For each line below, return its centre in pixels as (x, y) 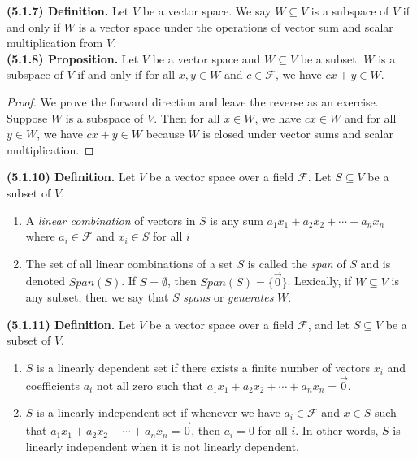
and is (376, 263)
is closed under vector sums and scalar (298, 134)
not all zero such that (150, 385)
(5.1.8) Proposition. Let (73, 58)
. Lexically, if (319, 281)
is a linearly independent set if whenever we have (159, 412)
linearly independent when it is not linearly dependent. (163, 446)
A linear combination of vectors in (111, 220)
